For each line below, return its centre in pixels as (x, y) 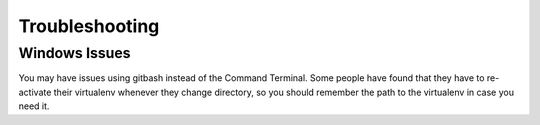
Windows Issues (74, 53)
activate (35, 92)
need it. (34, 106)
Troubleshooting (89, 26)
